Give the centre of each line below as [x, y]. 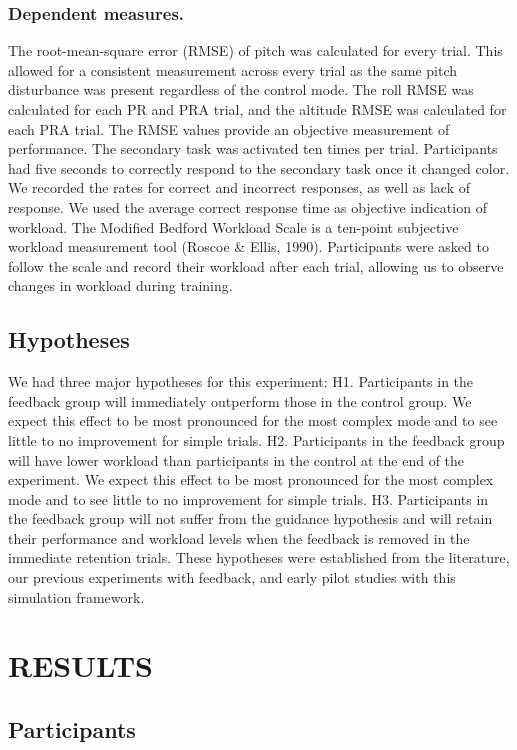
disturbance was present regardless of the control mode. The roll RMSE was [241, 89]
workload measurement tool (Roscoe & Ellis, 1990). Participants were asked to [248, 246]
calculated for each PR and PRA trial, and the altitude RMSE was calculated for [257, 109]
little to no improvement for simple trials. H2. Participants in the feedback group [256, 439]
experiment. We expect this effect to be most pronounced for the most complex [251, 479]
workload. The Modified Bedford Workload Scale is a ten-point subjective [233, 226]
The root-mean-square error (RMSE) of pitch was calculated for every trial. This [255, 50]
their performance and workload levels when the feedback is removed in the [239, 537]
